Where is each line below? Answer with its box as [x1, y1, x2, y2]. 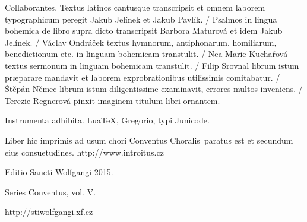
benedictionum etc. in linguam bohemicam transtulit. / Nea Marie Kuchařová [5, 47, 288, 60]
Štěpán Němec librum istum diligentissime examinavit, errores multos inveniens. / [5, 83, 303, 95]
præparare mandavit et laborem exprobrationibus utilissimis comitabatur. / [5, 71, 280, 83]
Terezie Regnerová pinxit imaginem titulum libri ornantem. [5, 94, 220, 106]
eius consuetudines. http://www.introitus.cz [5, 145, 164, 158]
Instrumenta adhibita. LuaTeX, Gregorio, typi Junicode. [5, 114, 210, 126]
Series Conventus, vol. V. [5, 185, 96, 198]
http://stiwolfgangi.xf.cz [5, 205, 93, 218]
